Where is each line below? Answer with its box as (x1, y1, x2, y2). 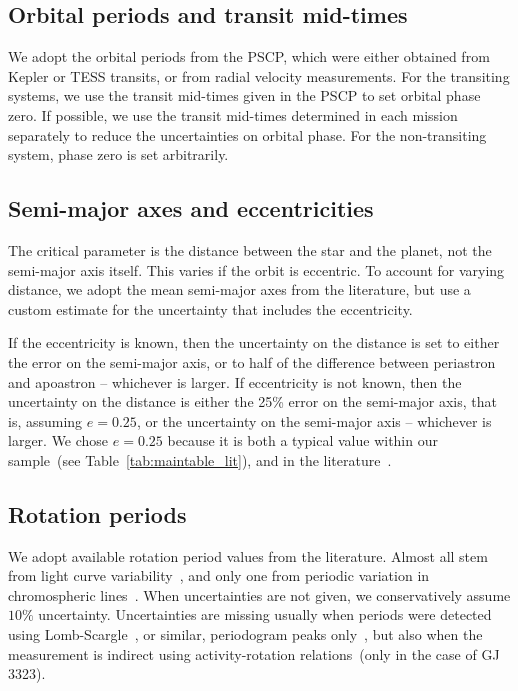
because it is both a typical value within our (167, 430, 438, 451)
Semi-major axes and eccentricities (8, 193, 374, 224)
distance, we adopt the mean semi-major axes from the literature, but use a (8, 279, 471, 300)
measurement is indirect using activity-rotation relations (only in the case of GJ (8, 643, 500, 664)
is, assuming (8, 410, 83, 431)
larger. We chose (8, 430, 109, 451)
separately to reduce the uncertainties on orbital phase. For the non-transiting (8, 124, 487, 145)
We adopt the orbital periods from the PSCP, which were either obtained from (8, 46, 490, 67)
